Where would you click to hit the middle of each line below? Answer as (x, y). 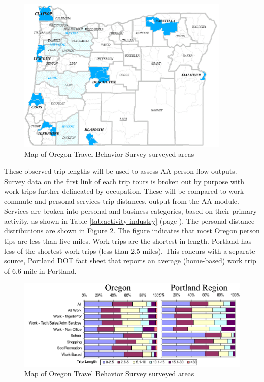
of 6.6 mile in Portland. (40, 270)
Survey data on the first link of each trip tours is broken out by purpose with (124, 181)
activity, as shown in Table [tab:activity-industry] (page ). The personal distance (129, 221)
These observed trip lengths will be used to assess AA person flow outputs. (121, 171)
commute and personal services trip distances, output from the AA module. (122, 201)
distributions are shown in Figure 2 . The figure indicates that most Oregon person (132, 231)
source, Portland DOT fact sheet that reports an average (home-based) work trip (130, 261)
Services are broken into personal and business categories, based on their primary (130, 211)
